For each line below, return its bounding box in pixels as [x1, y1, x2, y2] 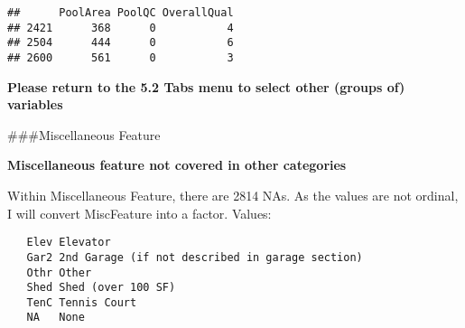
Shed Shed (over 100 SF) [26, 281, 176, 295]
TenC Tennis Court [26, 295, 137, 309]
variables [7, 95, 63, 114]
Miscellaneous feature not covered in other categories [7, 155, 347, 174]
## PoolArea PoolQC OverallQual [7, 6, 234, 19]
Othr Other [26, 266, 92, 279]
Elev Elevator [26, 236, 111, 249]
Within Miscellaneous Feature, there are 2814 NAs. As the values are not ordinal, [7, 186, 459, 204]
